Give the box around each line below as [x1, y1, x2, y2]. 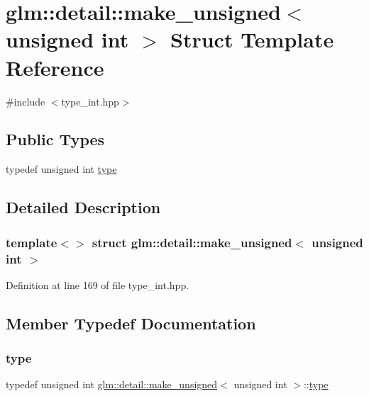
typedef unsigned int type [6, 162, 117, 176]
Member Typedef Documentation [6, 312, 256, 334]
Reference [6, 52, 104, 81]
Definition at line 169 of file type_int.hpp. [6, 277, 189, 292]
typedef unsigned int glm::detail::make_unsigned [6, 377, 218, 392]
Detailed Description [6, 196, 161, 218]
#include [6, 94, 45, 108]
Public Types [6, 128, 105, 150]
